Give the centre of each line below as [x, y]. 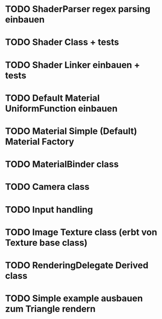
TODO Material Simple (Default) [71, 131]
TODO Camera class [47, 187]
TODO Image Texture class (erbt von [81, 232]
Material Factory [40, 141]
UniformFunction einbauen [61, 109]
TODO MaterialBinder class [62, 164]
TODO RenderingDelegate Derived [77, 265]
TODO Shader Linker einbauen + [73, 65]
